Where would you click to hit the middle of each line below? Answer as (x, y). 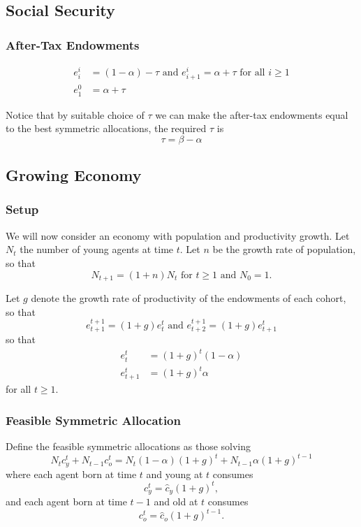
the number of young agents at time (97, 249)
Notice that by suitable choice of (75, 114)
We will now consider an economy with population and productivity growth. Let (178, 235)
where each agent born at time (71, 474)
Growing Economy (74, 175)
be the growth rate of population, (284, 249)
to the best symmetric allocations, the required (106, 128)
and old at (176, 501)
